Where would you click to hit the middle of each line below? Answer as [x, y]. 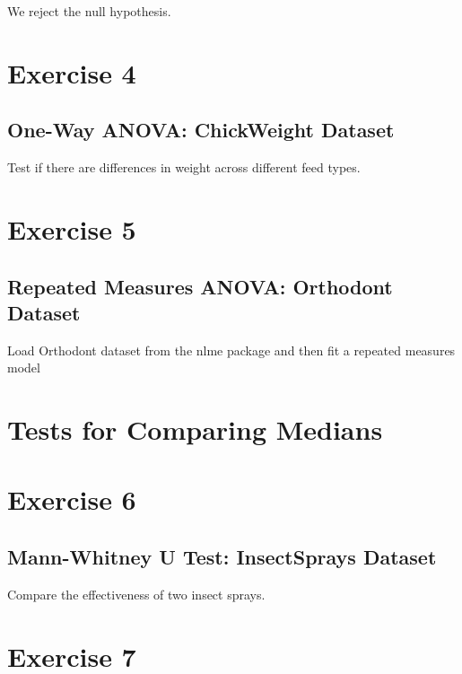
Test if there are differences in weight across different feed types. [184, 167]
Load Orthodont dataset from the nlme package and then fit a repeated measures [231, 350]
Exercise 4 [72, 72]
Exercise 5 [72, 228]
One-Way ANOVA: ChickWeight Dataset [201, 130]
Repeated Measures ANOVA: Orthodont [200, 286]
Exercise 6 [72, 499]
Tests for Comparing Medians [195, 429]
